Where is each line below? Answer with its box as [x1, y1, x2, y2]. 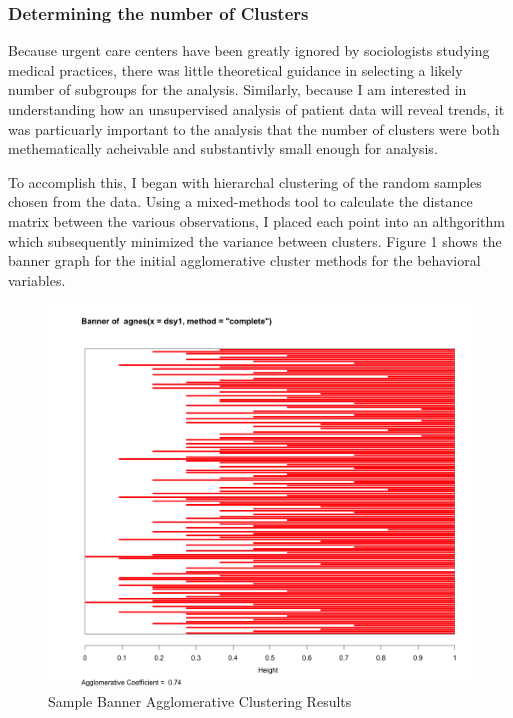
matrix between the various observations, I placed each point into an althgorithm [8, 210, 505, 231]
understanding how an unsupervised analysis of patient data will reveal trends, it [8, 99, 505, 119]
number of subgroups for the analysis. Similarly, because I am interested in [8, 79, 467, 100]
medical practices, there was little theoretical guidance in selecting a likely [8, 59, 463, 80]
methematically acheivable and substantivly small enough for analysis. [8, 138, 438, 159]
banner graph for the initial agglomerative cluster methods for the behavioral [8, 250, 481, 271]
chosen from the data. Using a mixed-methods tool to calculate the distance [8, 191, 473, 212]
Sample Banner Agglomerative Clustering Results [48, 690, 352, 711]
